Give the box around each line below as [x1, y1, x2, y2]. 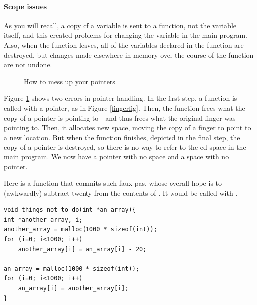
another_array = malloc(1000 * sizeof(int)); [4, 226, 157, 233]
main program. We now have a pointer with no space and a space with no [4, 151, 229, 161]
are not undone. [4, 59, 52, 70]
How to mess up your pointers [24, 76, 115, 86]
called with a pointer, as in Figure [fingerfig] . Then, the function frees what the [4, 102, 245, 113]
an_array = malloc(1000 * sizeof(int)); [4, 265, 140, 272]
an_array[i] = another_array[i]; [18, 285, 129, 292]
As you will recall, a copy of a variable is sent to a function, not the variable [4, 20, 236, 30]
